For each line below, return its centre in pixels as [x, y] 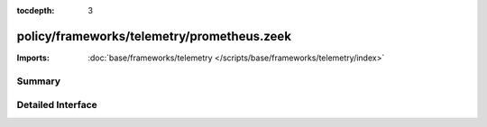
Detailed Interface [57, 105]
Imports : [33, 58]
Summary [39, 81]
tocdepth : [36, 10]
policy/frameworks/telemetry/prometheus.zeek [154, 36]
